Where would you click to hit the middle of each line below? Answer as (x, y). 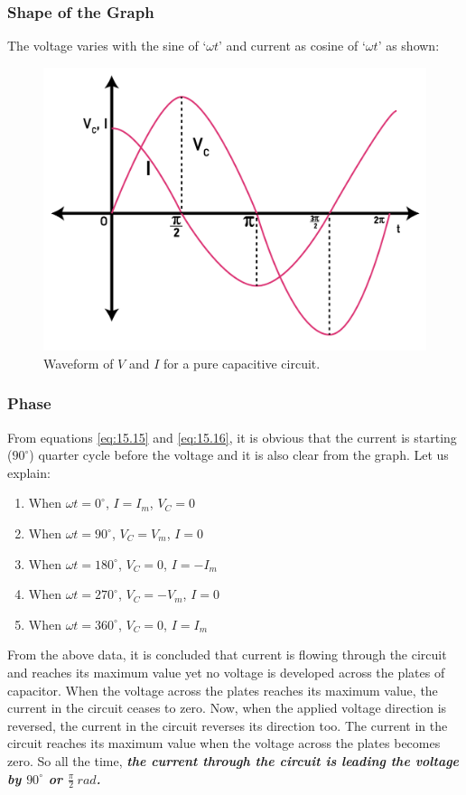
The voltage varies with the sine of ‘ (107, 46)
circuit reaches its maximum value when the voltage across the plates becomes (224, 743)
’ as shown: (409, 46)
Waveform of (79, 363)
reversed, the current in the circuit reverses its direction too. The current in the (228, 725)
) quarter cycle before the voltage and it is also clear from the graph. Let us (239, 455)
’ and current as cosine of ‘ (292, 46)
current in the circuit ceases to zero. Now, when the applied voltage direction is (227, 708)
